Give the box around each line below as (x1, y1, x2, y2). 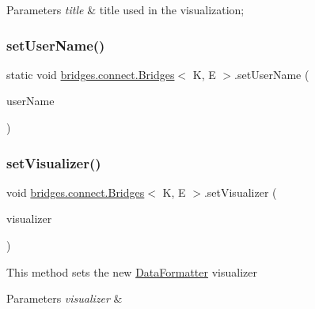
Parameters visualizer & (6, 290, 123, 307)
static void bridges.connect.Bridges (6, 66, 175, 82)
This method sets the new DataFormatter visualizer (6, 263, 257, 280)
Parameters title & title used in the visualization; (6, 2, 245, 17)
